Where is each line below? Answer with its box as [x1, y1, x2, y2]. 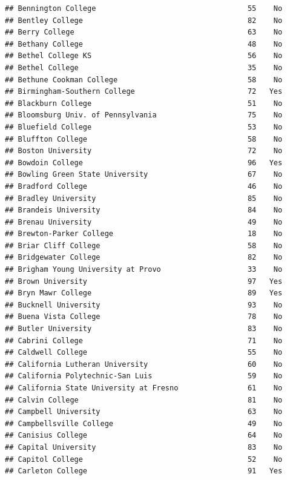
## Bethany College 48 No [5, 39, 283, 48]
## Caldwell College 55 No [5, 348, 283, 357]
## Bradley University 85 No [5, 194, 283, 203]
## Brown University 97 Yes [5, 277, 283, 286]
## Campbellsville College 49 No [5, 419, 283, 428]
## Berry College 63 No [5, 28, 283, 37]
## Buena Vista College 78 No [5, 312, 283, 321]
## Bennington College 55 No [5, 4, 283, 13]
